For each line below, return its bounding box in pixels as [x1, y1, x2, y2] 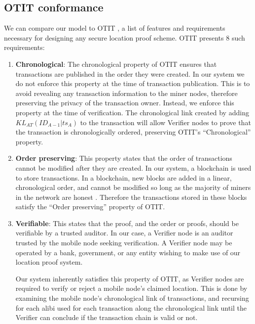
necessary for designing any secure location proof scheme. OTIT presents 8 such [4, 32, 245, 43]
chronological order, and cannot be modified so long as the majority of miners [15, 182, 251, 192]
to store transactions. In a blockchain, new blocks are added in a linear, [15, 172, 232, 183]
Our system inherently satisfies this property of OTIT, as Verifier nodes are [15, 273, 244, 283]
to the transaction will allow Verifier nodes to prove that [80, 117, 251, 127]
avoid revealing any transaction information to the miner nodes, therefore [15, 88, 238, 98]
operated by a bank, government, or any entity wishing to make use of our [15, 247, 241, 257]
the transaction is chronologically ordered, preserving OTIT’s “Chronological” [15, 127, 251, 137]
